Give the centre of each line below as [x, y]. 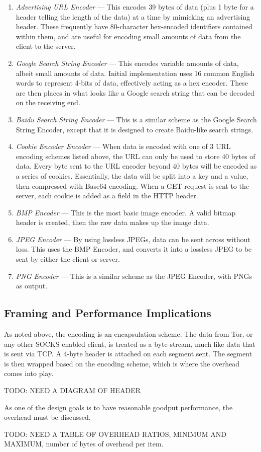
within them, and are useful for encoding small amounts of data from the [128, 36]
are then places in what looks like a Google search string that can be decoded [135, 92]
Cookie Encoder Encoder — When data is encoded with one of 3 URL [123, 146]
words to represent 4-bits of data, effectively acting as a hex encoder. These [132, 83]
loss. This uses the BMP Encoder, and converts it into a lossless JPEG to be [134, 249]
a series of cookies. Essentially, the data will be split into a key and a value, [132, 175]
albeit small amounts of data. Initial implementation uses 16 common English [135, 73]
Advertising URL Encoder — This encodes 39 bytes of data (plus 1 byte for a [135, 7]
